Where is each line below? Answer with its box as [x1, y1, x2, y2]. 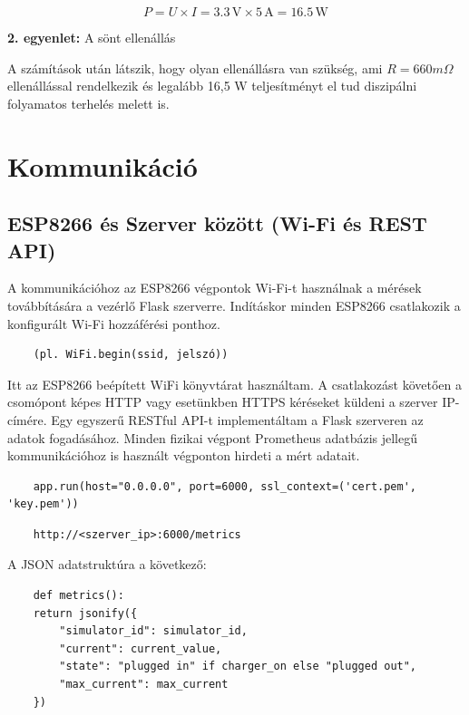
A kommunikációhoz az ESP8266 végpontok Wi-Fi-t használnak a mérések [7, 278, 422, 297]
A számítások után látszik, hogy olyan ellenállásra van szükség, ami [7, 58, 383, 77]
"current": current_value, [59, 642, 222, 655]
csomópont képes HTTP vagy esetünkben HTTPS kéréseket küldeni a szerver [7, 392, 438, 411]
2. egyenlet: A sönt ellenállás [7, 28, 176, 46]
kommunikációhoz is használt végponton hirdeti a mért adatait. [7, 446, 360, 465]
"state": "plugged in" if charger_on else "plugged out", [59, 660, 417, 673]
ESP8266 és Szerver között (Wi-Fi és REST [7, 209, 427, 237]
